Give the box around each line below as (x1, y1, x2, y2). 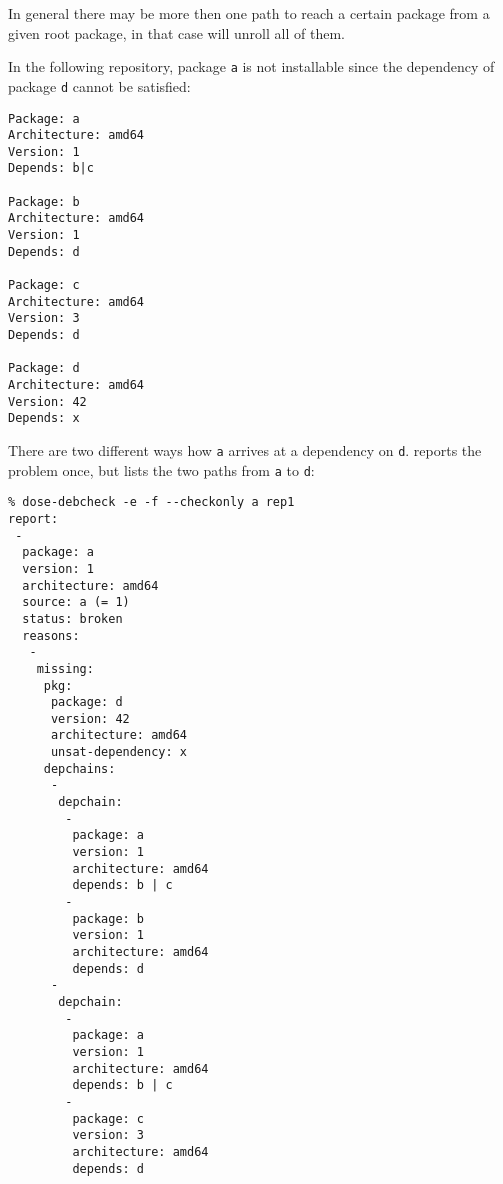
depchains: (43, 761, 116, 776)
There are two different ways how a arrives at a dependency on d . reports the (8, 439, 482, 460)
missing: (36, 661, 94, 676)
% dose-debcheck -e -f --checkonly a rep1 (8, 495, 295, 510)
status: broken (22, 611, 123, 626)
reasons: (22, 628, 80, 643)
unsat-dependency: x (50, 745, 187, 760)
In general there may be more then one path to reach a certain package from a (8, 3, 490, 23)
